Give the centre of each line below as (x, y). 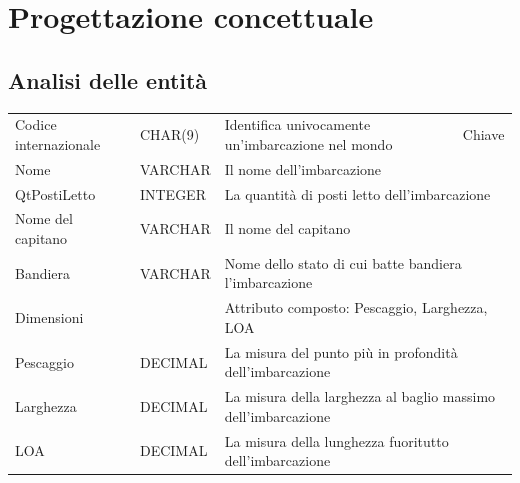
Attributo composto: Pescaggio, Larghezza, (356, 307)
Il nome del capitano (287, 228)
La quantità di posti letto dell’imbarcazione (357, 193)
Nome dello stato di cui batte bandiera (343, 262)
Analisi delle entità (108, 79)
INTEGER (172, 193)
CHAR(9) (169, 134)
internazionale (58, 143)
